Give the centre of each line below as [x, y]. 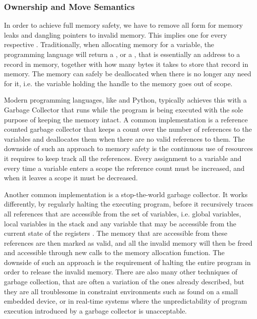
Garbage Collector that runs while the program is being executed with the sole [124, 109]
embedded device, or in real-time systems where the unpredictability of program [126, 301]
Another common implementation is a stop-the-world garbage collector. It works [126, 194]
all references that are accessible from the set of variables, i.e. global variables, [123, 213]
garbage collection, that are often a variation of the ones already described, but [124, 282]
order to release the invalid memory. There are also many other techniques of [121, 272]
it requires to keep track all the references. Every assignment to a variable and [123, 158]
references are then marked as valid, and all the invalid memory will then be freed [128, 242]
